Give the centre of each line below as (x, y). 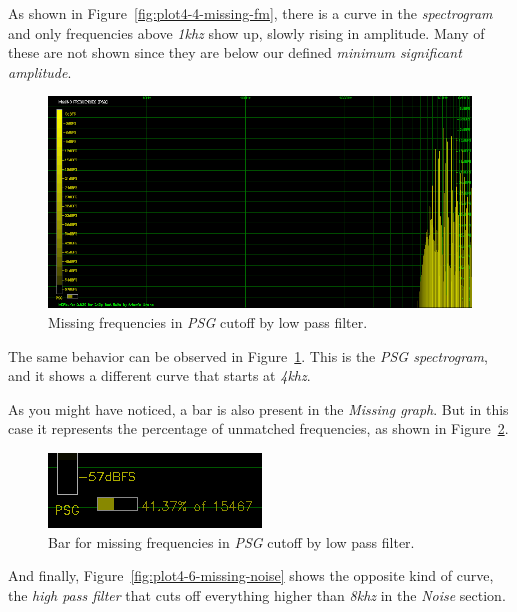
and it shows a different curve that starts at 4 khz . (159, 375)
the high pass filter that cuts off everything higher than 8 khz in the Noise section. (257, 594)
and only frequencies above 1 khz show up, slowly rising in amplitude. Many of (246, 32)
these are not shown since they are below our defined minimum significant (235, 52)
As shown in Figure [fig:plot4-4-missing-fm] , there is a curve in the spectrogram (250, 13)
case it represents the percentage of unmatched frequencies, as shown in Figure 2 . (258, 428)
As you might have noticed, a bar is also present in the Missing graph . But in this (258, 408)
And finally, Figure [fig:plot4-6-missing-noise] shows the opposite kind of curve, (251, 575)
